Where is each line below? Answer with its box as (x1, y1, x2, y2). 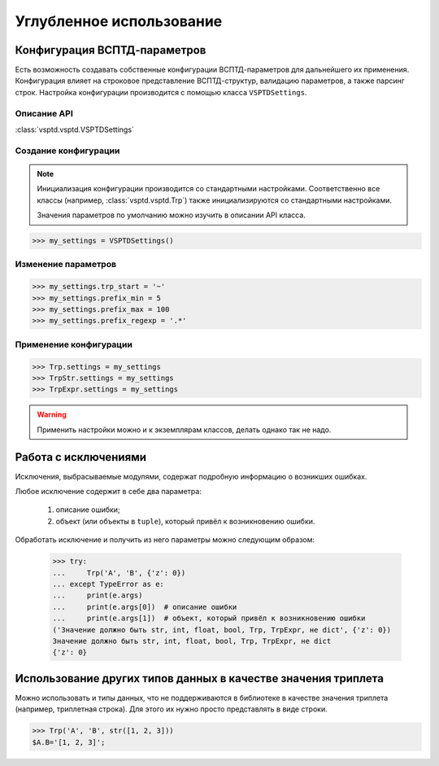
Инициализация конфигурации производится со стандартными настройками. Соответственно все (37, 184, 380, 194)
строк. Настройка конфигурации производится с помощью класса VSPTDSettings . (15, 87, 307, 97)
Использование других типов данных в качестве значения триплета (15, 672, 384, 685)
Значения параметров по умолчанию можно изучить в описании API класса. (37, 210, 306, 220)
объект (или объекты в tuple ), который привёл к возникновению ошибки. (55, 516, 315, 526)
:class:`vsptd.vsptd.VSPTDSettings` (15, 125, 134, 134)
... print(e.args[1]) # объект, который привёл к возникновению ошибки (52, 614, 366, 623)
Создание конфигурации (15, 145, 120, 156)
